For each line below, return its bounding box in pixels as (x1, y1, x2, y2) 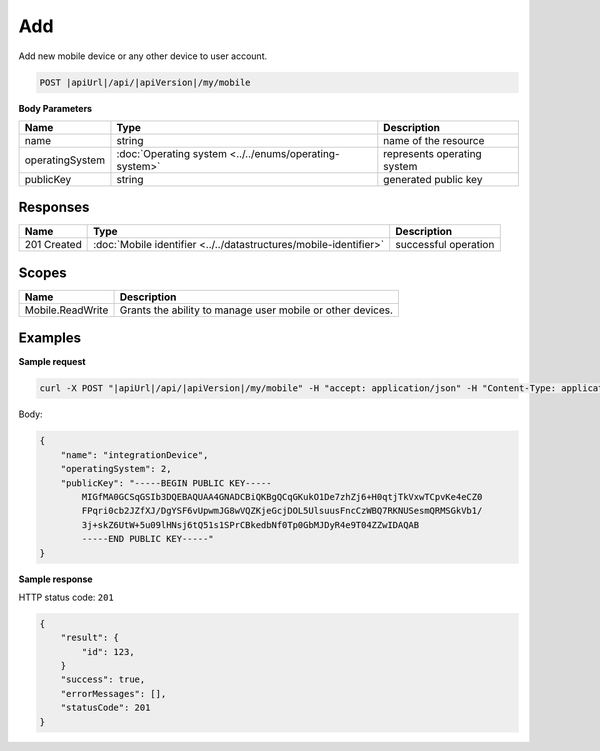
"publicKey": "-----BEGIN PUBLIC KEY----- (60, 477, 272, 489)
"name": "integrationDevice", (60, 449, 209, 460)
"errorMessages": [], (60, 688, 167, 699)
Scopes (18, 264, 67, 281)
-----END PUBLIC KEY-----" (81, 533, 214, 545)
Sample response (18, 573, 94, 585)
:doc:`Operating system (116, 146, 227, 160)
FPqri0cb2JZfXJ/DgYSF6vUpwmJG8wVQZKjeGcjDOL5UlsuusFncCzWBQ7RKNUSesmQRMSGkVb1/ (81, 505, 483, 517)
